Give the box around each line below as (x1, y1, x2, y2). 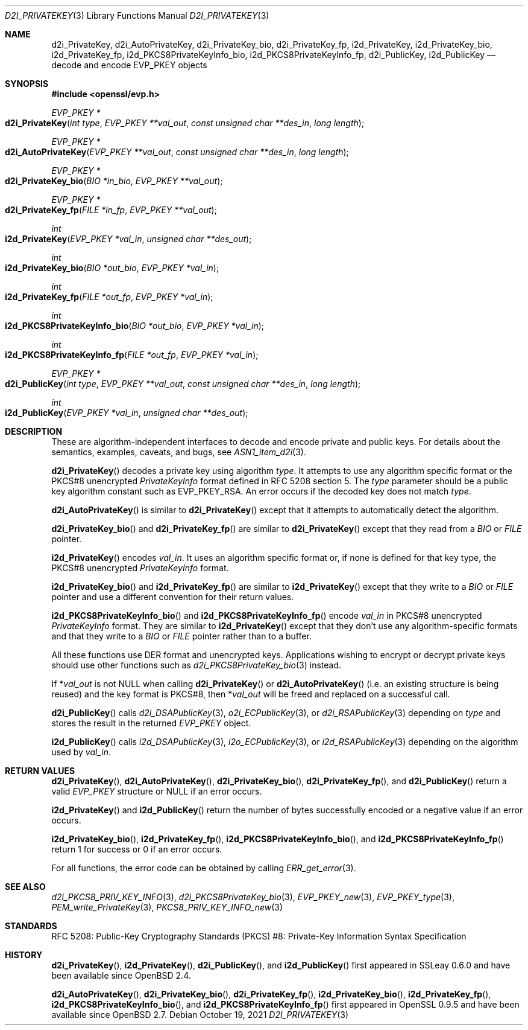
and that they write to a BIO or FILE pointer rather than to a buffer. (51, 631, 312, 641)
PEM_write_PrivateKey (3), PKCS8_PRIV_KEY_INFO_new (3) (51, 902, 283, 912)
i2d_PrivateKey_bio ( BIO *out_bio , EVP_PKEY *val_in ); (5, 263, 219, 273)
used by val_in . (51, 747, 112, 757)
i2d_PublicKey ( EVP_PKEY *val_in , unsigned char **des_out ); (5, 408, 248, 418)
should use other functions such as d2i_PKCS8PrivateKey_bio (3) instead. (51, 660, 342, 670)
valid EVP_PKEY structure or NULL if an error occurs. (51, 786, 262, 796)
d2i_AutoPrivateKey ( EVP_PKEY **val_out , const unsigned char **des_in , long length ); (5, 147, 349, 157)
